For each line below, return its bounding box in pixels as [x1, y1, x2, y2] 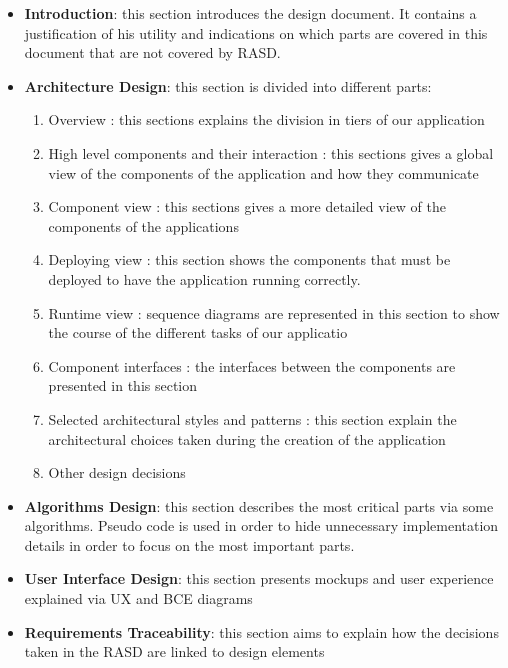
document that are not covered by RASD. [24, 42, 281, 63]
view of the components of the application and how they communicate [48, 162, 479, 183]
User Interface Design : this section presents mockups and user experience [24, 568, 494, 589]
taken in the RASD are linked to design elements [24, 641, 325, 662]
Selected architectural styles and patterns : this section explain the [48, 408, 457, 429]
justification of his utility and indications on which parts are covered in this [24, 22, 488, 43]
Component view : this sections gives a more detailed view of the [48, 196, 446, 217]
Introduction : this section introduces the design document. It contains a [24, 3, 477, 23]
